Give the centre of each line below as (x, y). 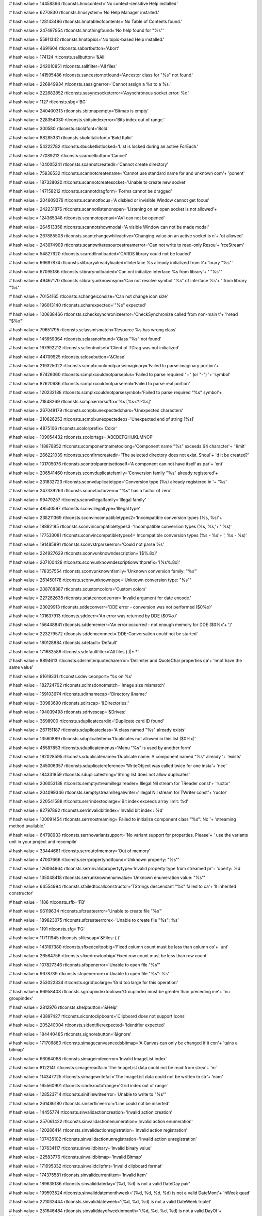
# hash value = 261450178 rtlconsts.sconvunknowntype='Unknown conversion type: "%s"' (100, 580)
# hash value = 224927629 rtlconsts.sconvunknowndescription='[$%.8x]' (83, 553)
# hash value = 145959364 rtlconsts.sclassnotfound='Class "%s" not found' (85, 339)
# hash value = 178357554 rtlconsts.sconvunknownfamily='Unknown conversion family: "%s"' (103, 571)
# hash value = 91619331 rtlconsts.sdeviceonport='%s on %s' (71, 676)
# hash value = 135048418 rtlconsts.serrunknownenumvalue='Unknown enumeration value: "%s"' (107, 877)
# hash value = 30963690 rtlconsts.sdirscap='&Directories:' (69, 703)
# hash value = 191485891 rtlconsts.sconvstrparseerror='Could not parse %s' (87, 544)
